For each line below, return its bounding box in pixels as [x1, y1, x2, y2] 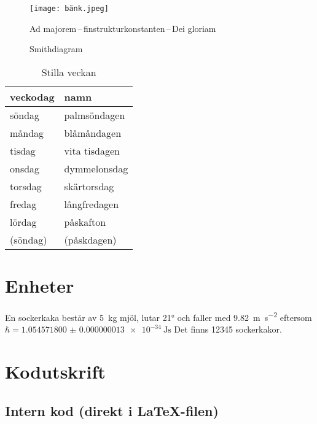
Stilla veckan [41, 64, 96, 79]
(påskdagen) [64, 232, 117, 247]
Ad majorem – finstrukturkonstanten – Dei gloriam [29, 21, 216, 34]
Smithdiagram [29, 42, 83, 55]
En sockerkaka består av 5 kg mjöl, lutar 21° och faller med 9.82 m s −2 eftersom [5, 309, 312, 323]
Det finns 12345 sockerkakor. [174, 323, 282, 336]
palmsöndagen [64, 107, 125, 122]
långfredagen [64, 196, 119, 211]
